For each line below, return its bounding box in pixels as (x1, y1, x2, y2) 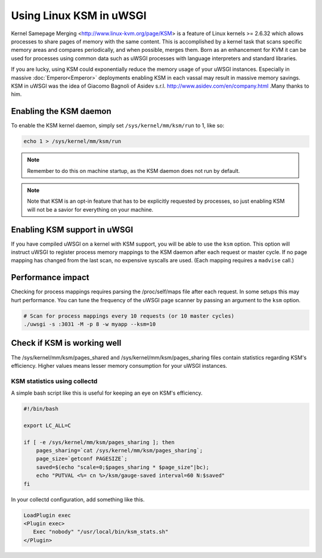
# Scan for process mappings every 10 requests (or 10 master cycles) (23, 312, 235, 319)
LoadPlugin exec (23, 511, 72, 519)
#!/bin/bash (23, 405, 59, 413)
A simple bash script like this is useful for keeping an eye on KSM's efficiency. (11, 389, 203, 396)
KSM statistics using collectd (11, 377, 98, 385)
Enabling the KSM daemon (11, 106, 112, 116)
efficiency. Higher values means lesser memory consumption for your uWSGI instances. (11, 362, 228, 369)
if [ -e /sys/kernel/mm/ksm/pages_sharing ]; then (23, 439, 175, 445)
